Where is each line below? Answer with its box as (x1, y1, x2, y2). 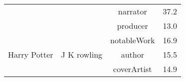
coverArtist (113, 63, 152, 75)
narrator (118, 5, 147, 17)
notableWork (110, 34, 155, 46)
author (121, 49, 144, 60)
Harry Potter (8, 49, 53, 60)
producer (117, 20, 148, 31)
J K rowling (61, 49, 103, 60)
